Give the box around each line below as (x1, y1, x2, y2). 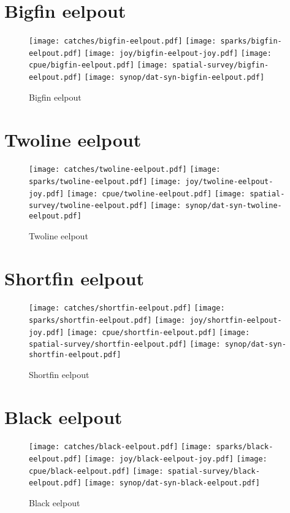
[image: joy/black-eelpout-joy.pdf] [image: (84, 455, 267, 464)
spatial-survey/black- (167, 466, 260, 476)
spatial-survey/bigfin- (172, 61, 269, 70)
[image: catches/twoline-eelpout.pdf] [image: (29, 165, 221, 174)
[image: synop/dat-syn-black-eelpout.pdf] (84, 479, 260, 488)
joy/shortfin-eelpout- (189, 316, 282, 325)
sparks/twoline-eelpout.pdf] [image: (29, 177, 181, 187)
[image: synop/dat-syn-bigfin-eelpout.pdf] (84, 73, 265, 82)
